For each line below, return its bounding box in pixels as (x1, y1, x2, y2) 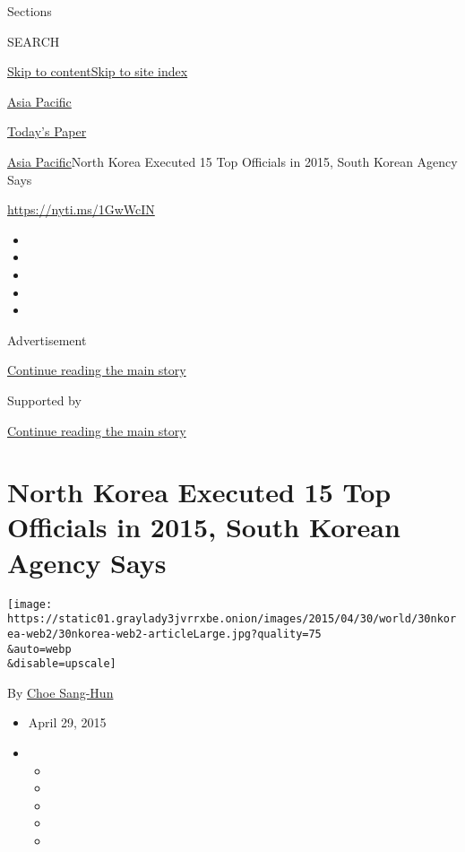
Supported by (7, 390, 82, 409)
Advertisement (7, 330, 87, 349)
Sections (7, 2, 52, 20)
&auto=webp (7, 642, 72, 656)
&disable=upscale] (7, 657, 116, 671)
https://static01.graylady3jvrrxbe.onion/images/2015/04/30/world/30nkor (7, 613, 457, 626)
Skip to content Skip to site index (7, 62, 188, 81)
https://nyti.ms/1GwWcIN (7, 200, 155, 219)
